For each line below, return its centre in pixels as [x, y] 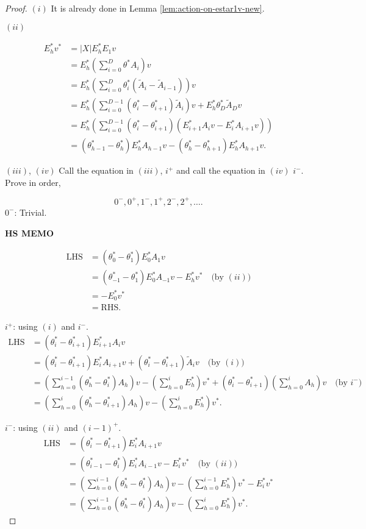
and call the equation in [221, 170]
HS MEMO [30, 233]
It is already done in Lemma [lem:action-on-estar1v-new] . [158, 8]
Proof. [16, 8]
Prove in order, [33, 182]
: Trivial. [30, 212]
